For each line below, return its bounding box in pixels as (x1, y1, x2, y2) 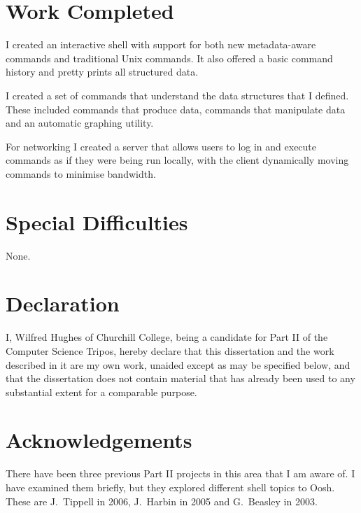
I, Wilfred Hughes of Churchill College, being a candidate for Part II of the (6, 330, 328, 344)
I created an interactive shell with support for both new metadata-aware (6, 37, 316, 52)
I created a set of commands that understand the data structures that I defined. (6, 87, 349, 102)
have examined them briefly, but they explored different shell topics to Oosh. (6, 480, 335, 494)
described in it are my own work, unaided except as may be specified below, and (6, 357, 351, 372)
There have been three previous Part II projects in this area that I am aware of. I (6, 466, 355, 481)
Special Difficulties (6, 207, 188, 236)
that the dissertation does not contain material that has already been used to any (6, 371, 355, 386)
